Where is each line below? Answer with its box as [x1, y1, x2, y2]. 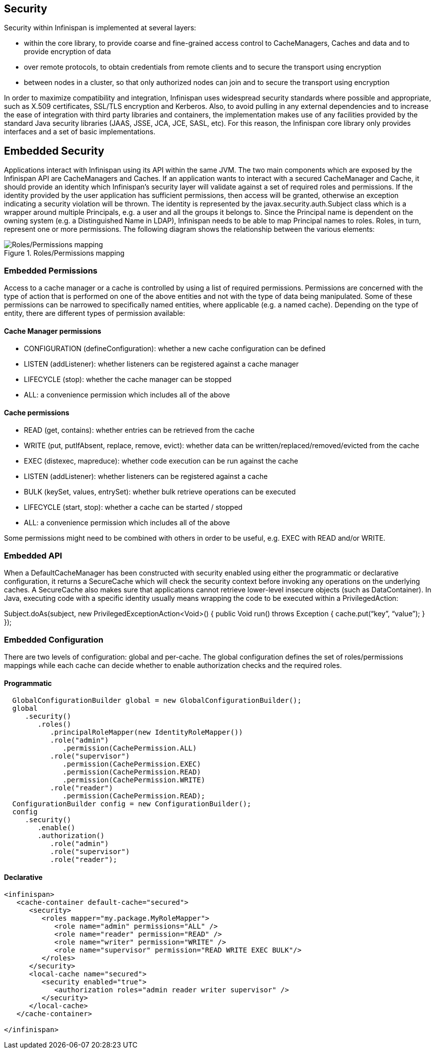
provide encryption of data [24, 47, 111, 56]
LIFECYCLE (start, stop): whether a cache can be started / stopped [24, 503, 243, 512]
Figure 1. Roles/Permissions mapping [4, 249, 125, 258]
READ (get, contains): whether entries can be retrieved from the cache [24, 426, 255, 435]
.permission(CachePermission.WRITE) [63, 776, 205, 784]
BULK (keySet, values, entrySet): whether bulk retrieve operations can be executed [24, 487, 296, 496]
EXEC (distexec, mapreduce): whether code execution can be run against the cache [24, 457, 298, 466]
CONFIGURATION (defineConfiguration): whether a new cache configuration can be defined [24, 344, 326, 353]
